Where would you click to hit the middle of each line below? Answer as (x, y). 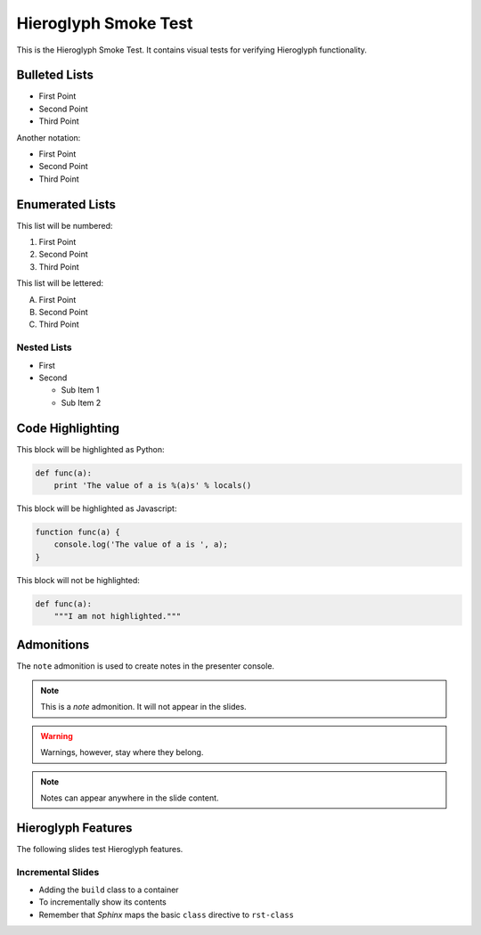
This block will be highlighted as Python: (90, 449)
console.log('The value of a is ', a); (141, 545)
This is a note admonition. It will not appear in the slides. (143, 707)
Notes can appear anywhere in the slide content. (130, 798)
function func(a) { (77, 532)
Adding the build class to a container (109, 890)
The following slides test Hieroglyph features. (100, 849)
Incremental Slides (58, 872)
